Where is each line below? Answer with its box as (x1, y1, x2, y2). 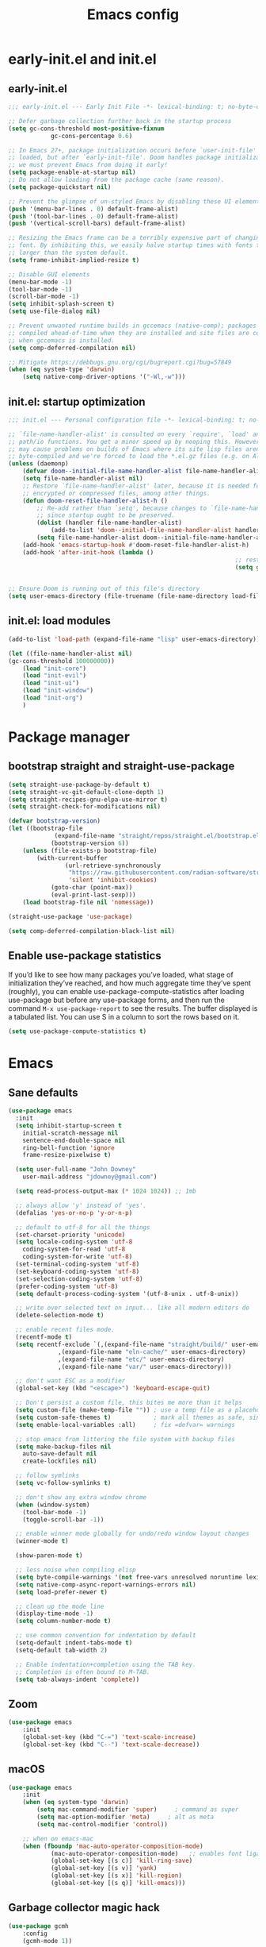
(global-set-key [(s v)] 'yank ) (50, 1864, 158, 1872)
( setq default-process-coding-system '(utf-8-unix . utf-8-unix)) (15, 1290, 239, 1297)
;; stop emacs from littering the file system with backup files (15, 1435, 236, 1443)
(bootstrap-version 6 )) (50, 839, 129, 847)
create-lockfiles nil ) (22, 1457, 97, 1466)
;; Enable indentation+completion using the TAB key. (15, 1660, 196, 1668)
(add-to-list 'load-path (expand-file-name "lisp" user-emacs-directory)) (8, 635, 260, 643)
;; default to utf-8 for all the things (15, 1223, 150, 1232)
